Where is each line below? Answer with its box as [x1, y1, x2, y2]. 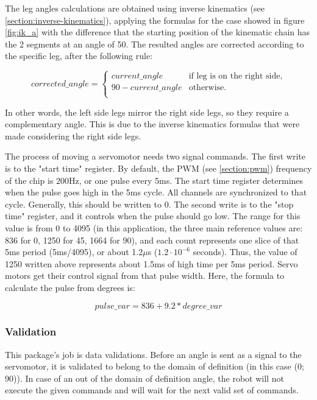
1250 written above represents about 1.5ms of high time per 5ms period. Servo [5, 257, 298, 270]
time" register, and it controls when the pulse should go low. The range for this [5, 209, 301, 222]
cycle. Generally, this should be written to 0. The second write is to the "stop [5, 197, 294, 210]
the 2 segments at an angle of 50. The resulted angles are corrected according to [5, 37, 304, 50]
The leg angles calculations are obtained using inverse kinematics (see [5, 2, 265, 14]
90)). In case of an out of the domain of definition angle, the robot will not [5, 371, 284, 384]
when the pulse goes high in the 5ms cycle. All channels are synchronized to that [5, 186, 307, 198]
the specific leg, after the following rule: [5, 49, 153, 62]
